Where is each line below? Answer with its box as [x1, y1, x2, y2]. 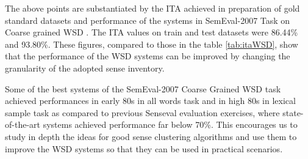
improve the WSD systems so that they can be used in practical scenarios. [5, 142, 283, 155]
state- [282, 106, 304, 119]
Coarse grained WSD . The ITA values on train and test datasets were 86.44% [5, 26, 298, 39]
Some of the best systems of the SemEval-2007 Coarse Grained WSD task [5, 82, 281, 95]
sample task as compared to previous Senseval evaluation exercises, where [5, 106, 280, 119]
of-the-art [5, 118, 40, 131]
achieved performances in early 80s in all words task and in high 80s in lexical [5, 94, 296, 107]
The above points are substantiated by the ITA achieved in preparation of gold [5, 2, 300, 14]
